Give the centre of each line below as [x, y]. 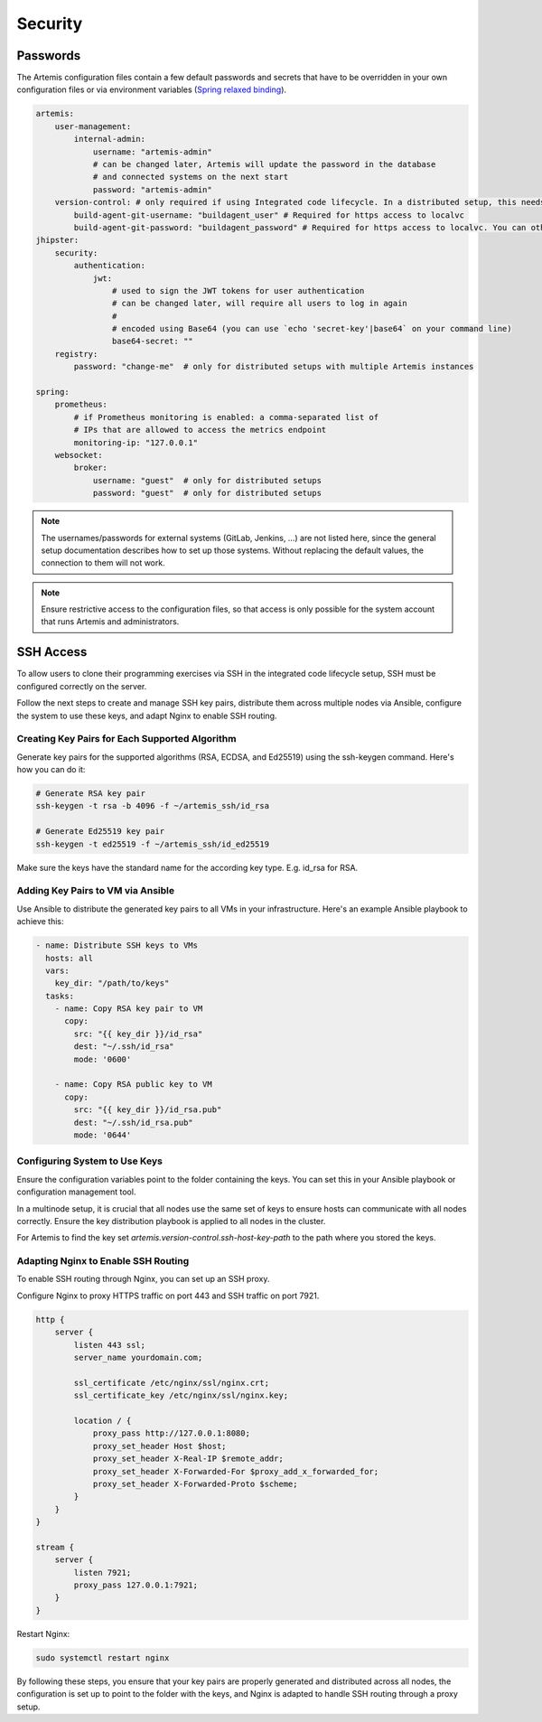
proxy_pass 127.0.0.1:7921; [136, 1585]
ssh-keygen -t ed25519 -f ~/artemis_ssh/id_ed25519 [153, 844]
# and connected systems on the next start [191, 177]
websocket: [79, 455]
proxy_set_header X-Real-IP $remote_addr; [188, 1459]
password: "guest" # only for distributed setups [207, 493]
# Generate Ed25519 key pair [100, 832]
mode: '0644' [103, 1135]
